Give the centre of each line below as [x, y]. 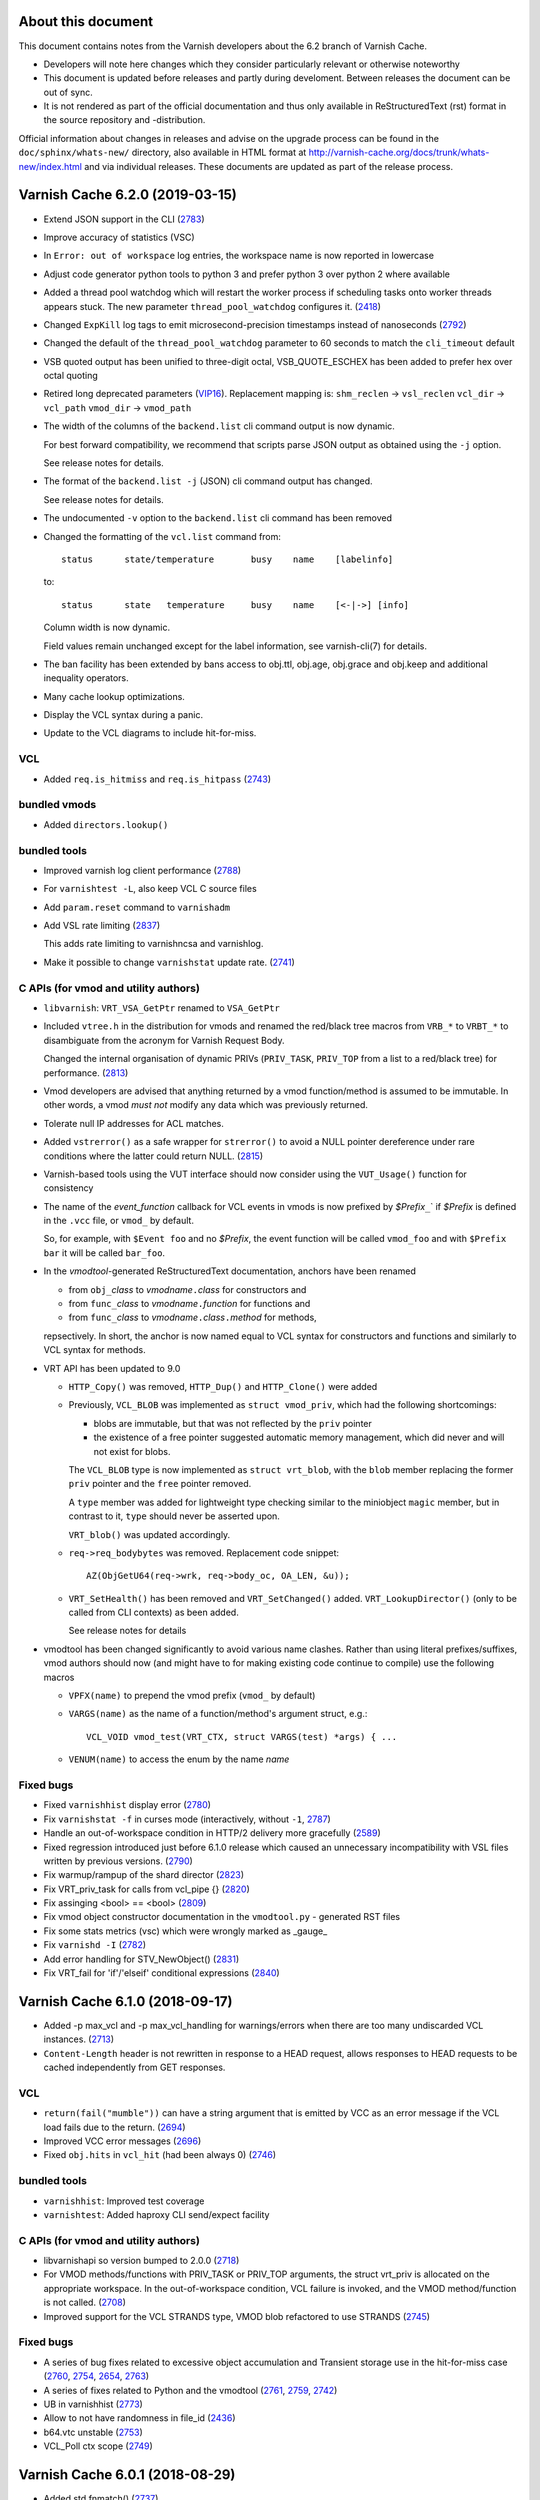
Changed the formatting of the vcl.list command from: [162, 536]
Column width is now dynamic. [107, 627]
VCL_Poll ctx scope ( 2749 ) [98, 2446]
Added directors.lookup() [106, 824]
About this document [86, 21]
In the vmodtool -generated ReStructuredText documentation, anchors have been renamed [230, 1271]
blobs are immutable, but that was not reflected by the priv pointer [232, 1423]
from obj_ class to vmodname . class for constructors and [187, 1289]
